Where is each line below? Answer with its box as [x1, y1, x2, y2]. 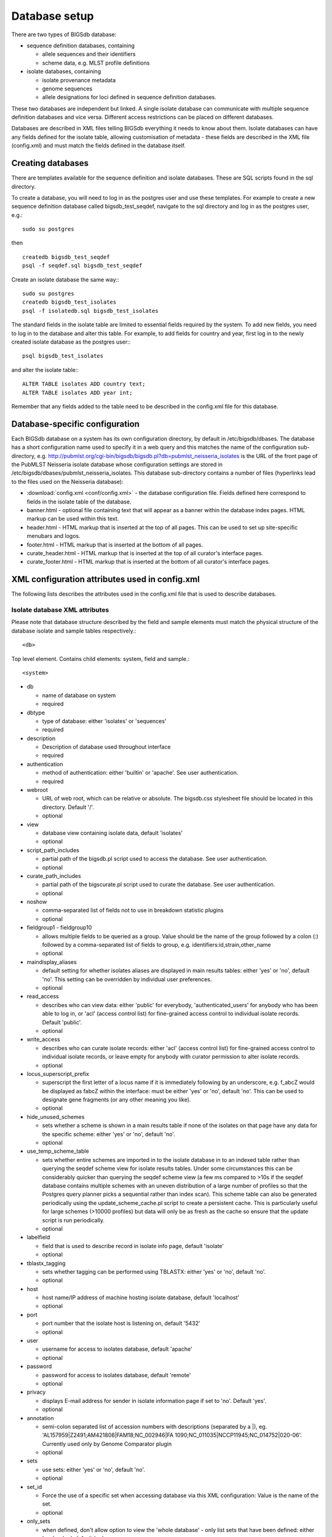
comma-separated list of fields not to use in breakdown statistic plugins [42, 907, 224, 914]
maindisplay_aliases [26, 958, 77, 965]
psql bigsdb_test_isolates [22, 352, 104, 360]
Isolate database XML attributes [11, 606, 109, 614]
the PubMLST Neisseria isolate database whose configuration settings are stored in [11, 461, 223, 468]
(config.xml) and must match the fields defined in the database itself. [11, 142, 186, 149]
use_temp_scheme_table [26, 1147, 89, 1155]
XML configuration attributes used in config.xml [11, 574, 200, 585]
